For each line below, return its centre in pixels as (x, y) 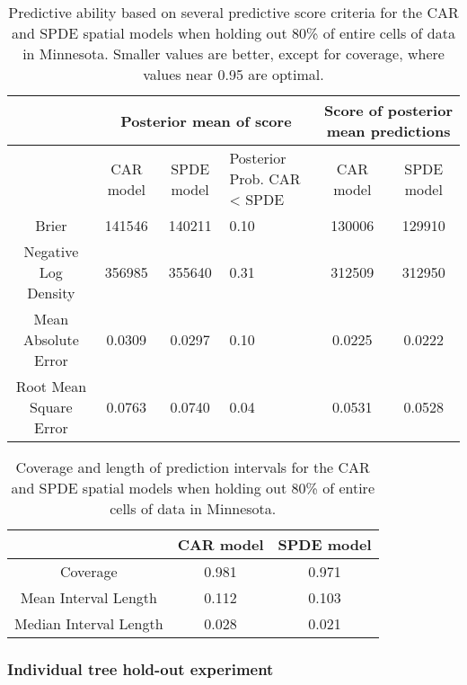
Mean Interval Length (88, 597)
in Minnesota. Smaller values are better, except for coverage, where (233, 53)
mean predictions (388, 131)
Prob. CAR (265, 178)
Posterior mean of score (206, 120)
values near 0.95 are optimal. (233, 74)
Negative (51, 251)
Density (51, 293)
